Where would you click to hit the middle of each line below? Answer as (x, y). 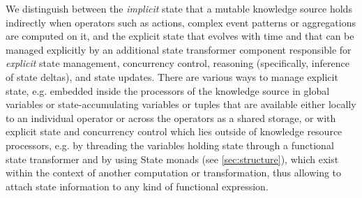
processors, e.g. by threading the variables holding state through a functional (170, 145)
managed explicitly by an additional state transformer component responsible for (179, 49)
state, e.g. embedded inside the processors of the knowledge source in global (168, 90)
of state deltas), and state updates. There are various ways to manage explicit (172, 76)
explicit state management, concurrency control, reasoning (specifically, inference (178, 63)
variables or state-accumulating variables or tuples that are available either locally (181, 104)
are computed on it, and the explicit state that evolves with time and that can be (180, 36)
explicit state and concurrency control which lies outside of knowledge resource (174, 131)
